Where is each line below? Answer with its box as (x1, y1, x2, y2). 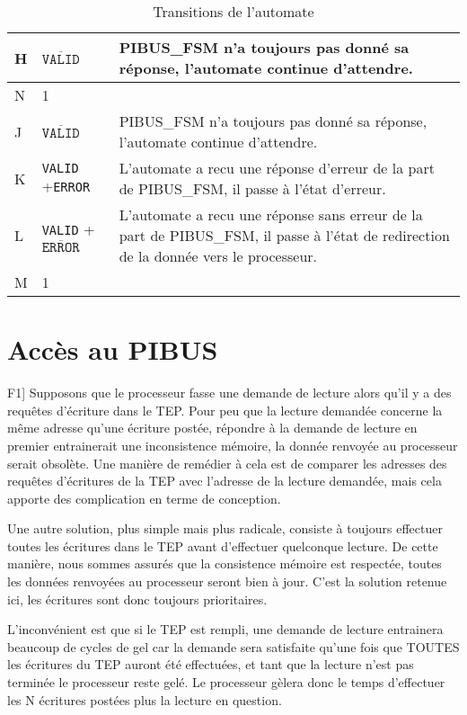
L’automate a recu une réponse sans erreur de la (119, 204, 423, 225)
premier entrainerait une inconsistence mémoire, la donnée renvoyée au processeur (7, 435, 458, 454)
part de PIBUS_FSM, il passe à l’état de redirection (119, 225, 450, 246)
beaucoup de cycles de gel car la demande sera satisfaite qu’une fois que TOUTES (7, 637, 460, 656)
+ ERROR (41, 174, 91, 196)
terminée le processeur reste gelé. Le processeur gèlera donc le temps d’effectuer (7, 673, 445, 692)
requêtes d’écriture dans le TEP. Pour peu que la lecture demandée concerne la (7, 400, 443, 419)
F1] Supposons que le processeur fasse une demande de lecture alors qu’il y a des (7, 383, 452, 402)
